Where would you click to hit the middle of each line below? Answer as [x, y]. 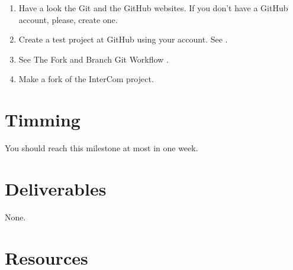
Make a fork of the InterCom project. [86, 79]
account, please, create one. [68, 19]
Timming [43, 120]
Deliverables [56, 188]
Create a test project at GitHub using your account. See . [123, 39]
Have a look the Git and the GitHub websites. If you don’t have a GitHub [153, 8]
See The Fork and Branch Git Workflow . [94, 59]
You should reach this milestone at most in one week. [102, 148]
